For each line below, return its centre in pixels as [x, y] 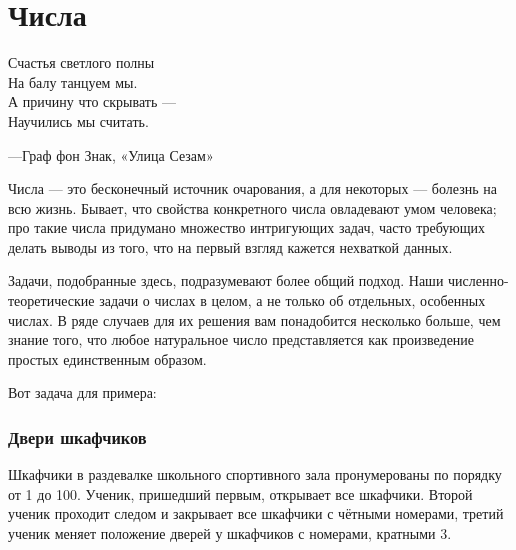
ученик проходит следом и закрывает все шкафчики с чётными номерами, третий [256, 513]
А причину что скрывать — [92, 101]
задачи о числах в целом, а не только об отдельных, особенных [292, 300]
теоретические [51, 300]
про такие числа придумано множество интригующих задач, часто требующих [246, 227]
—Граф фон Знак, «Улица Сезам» [111, 154]
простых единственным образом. [107, 358]
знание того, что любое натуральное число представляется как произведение [241, 339]
